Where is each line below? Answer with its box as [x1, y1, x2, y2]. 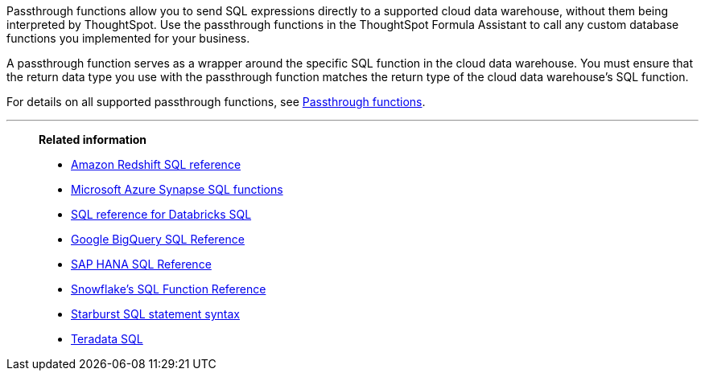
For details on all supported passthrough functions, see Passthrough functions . [6, 95, 426, 109]
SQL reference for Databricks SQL [71, 207, 252, 221]
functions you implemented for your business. [6, 31, 250, 45]
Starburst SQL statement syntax [71, 307, 240, 321]
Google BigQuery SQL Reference [71, 232, 245, 246]
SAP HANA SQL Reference [71, 257, 212, 271]
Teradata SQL [71, 332, 143, 346]
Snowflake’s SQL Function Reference [71, 282, 266, 296]
